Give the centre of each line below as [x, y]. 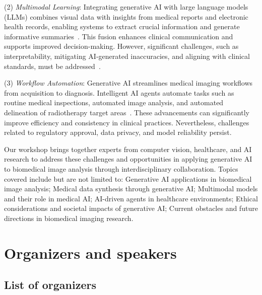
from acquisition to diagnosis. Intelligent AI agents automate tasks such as [119, 92]
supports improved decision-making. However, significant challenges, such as [121, 46]
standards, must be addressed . [52, 66]
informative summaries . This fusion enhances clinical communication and [119, 36]
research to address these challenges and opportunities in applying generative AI [128, 159]
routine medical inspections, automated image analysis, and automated [114, 102]
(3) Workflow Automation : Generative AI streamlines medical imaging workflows [128, 83]
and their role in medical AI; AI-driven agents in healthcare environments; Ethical [131, 198]
